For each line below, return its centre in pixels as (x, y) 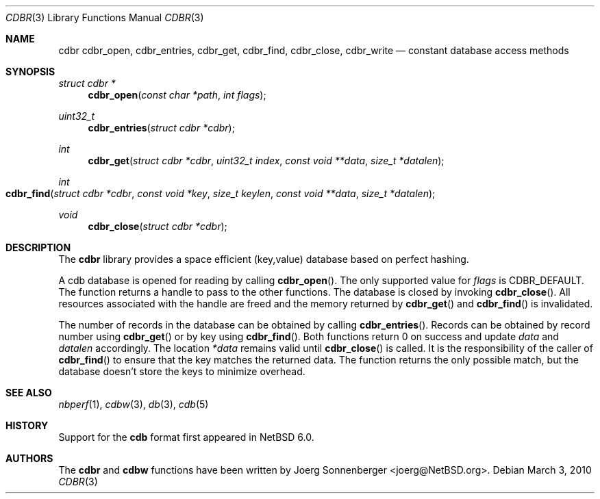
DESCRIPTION (38, 247)
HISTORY (27, 425)
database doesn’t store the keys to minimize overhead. (182, 371)
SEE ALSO (29, 393)
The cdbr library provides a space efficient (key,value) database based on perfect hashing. (264, 259)
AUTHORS (29, 458)
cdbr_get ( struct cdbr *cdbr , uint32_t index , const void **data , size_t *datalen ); (266, 161)
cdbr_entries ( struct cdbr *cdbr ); (161, 128)
